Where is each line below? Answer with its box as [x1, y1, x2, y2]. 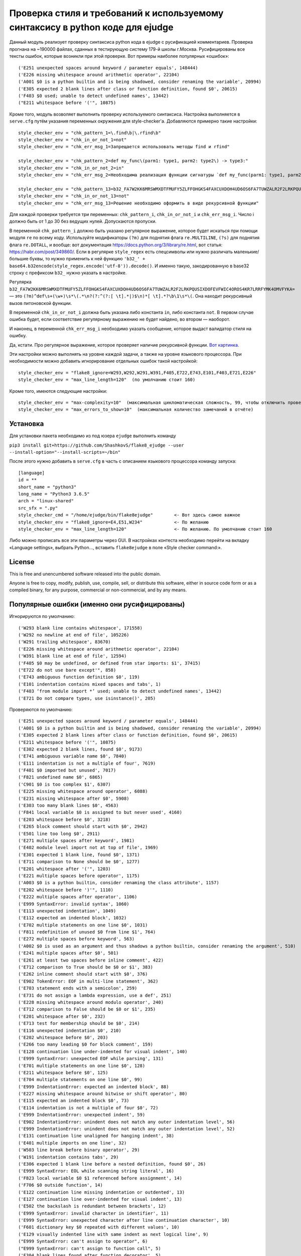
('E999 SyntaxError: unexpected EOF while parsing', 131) [18, 1056, 164, 1062]
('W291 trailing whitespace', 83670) [18, 639, 111, 645]
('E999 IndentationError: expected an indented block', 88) [18, 1084, 169, 1090]
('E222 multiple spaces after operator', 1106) [18, 894, 137, 900]
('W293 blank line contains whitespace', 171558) [18, 625, 143, 631]
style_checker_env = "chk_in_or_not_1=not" [18, 137, 127, 143]
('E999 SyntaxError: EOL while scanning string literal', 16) [18, 1168, 175, 1174]
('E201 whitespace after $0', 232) [18, 1013, 106, 1019]
